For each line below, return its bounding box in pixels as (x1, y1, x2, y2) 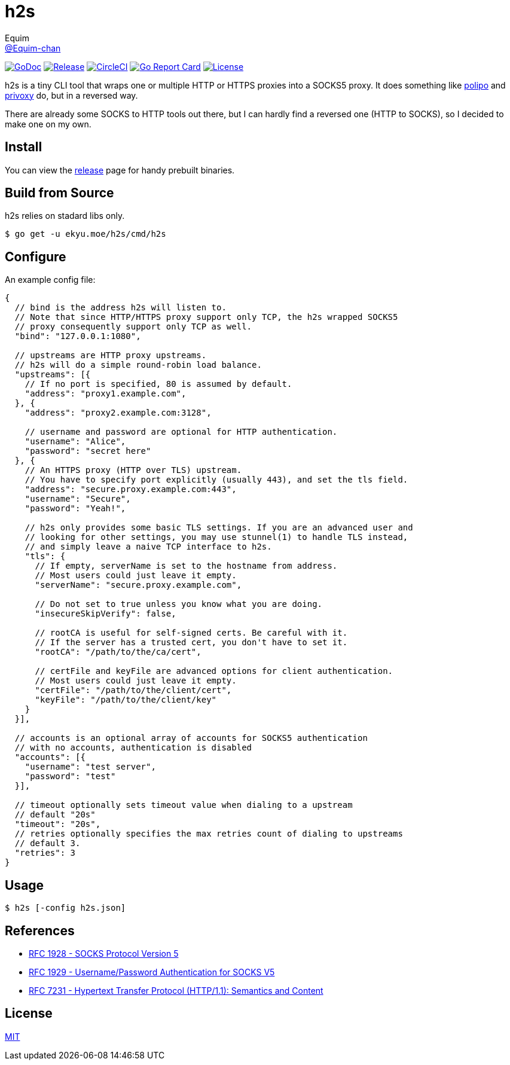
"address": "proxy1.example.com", (25, 389, 187, 399)
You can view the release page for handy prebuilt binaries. (5, 164, 235, 175)
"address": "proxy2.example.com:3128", (25, 408, 212, 418)
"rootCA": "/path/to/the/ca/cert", (35, 647, 201, 657)
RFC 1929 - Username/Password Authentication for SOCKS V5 (29, 966, 275, 977)
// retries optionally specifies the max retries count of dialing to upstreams (14, 829, 403, 839)
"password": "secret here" (25, 446, 151, 456)
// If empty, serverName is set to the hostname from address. (35, 561, 338, 571)
